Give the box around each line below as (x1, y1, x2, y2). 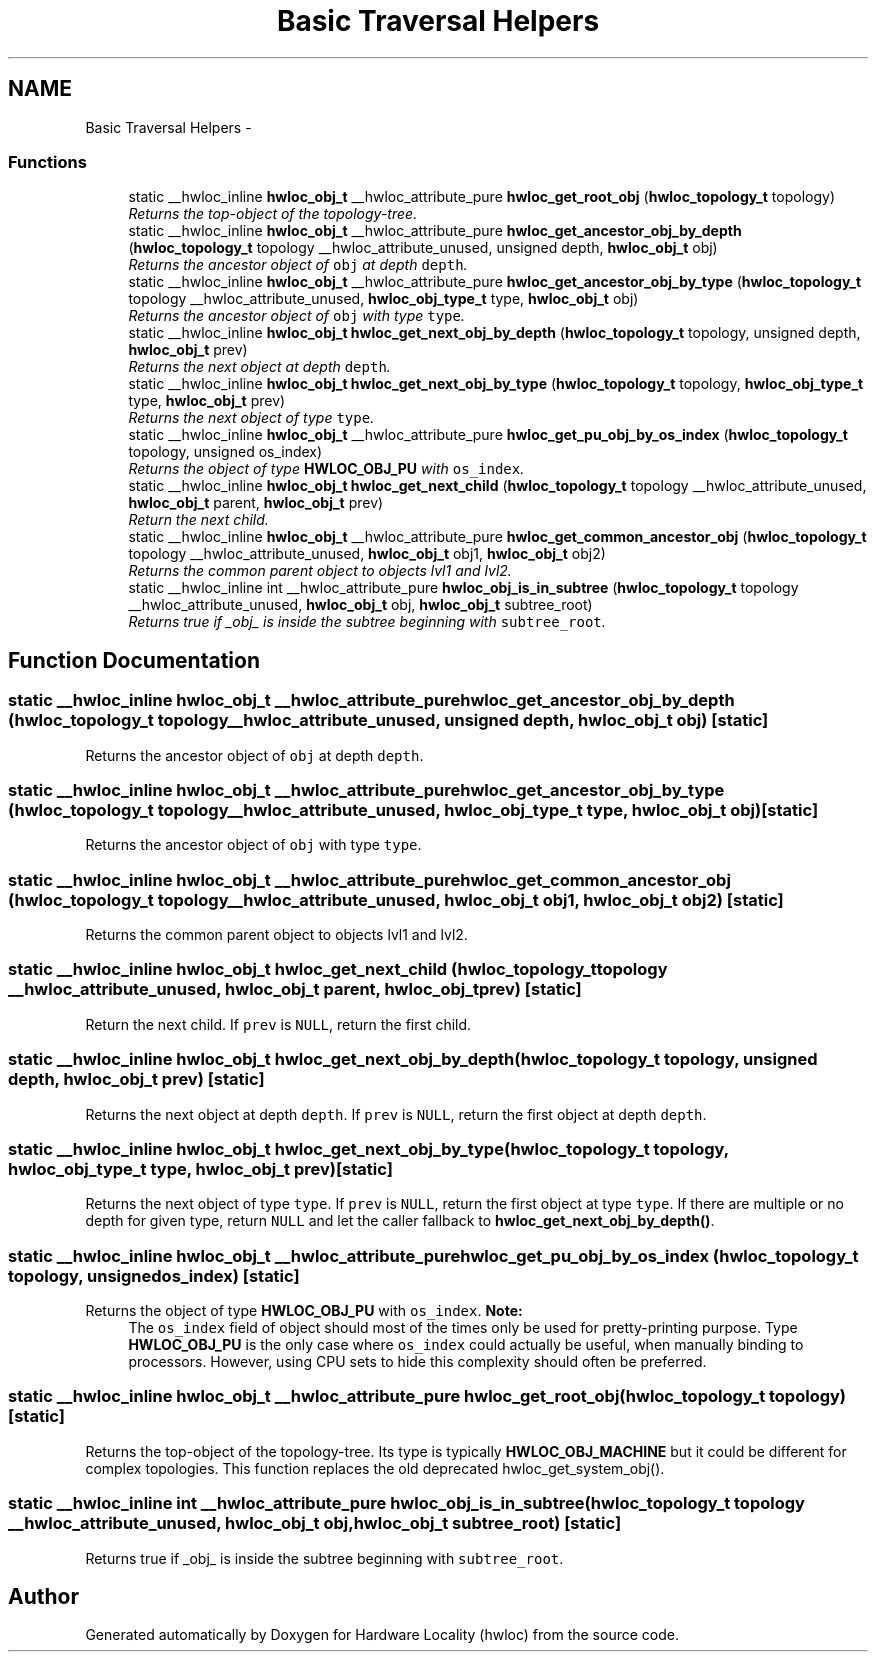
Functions (8, 151, 87, 172)
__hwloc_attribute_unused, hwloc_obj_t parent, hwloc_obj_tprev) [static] (8, 979, 582, 1000)
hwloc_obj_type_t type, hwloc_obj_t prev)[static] (8, 1158, 393, 1179)
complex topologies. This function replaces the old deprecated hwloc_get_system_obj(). (85, 1459, 665, 1477)
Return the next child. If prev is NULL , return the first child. (85, 1015, 472, 1033)
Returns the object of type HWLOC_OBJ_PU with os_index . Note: (85, 1302, 523, 1320)
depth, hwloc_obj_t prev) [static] (8, 1069, 265, 1090)
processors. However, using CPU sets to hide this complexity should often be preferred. (128, 1353, 707, 1371)
